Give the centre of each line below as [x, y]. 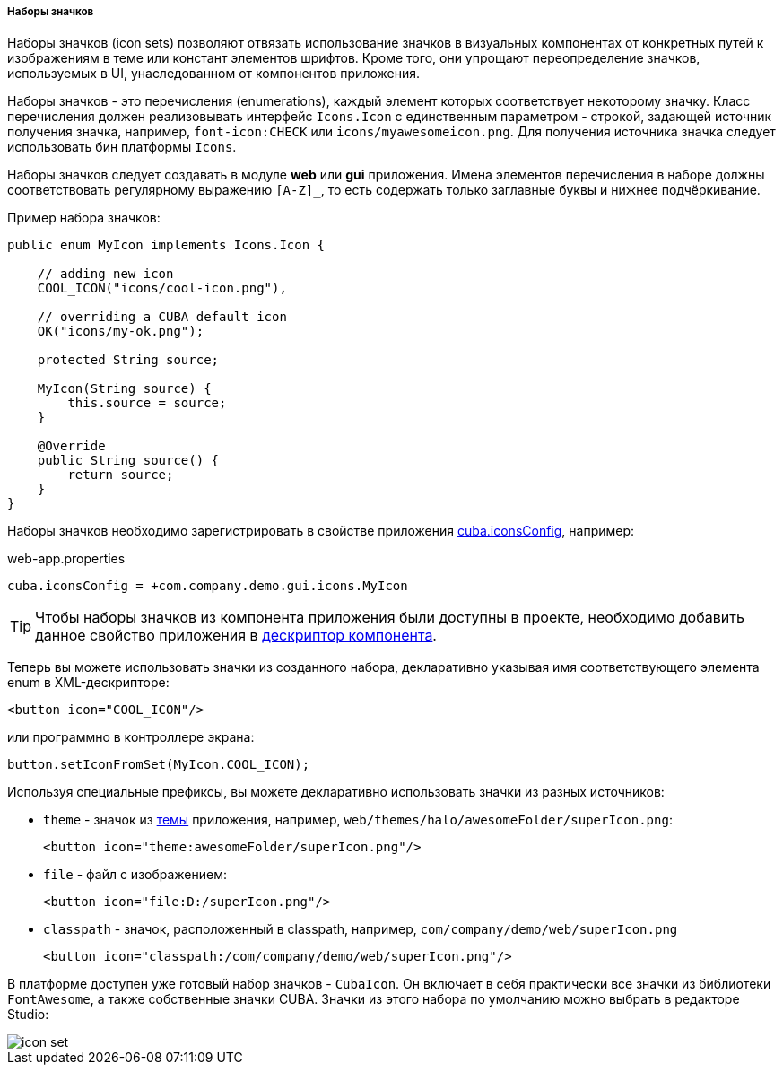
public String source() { [128, 461]
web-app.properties [66, 559]
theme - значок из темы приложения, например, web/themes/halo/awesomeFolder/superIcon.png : [358, 820]
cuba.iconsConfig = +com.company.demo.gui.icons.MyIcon [208, 586]
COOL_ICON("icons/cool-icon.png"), [162, 288]
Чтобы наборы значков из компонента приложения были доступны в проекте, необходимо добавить [390, 618]
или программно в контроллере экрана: [131, 737]
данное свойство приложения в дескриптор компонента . [236, 636]
